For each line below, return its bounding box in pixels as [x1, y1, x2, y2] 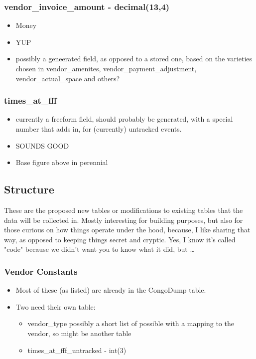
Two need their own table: [15, 301, 96, 312]
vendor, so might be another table [27, 328, 131, 338]
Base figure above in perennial [15, 157, 108, 168]
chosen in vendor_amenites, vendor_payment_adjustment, [15, 63, 197, 73]
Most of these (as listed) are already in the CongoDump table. [15, 285, 206, 295]
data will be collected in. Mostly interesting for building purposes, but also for [4, 214, 243, 225]
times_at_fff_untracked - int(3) [27, 345, 127, 355]
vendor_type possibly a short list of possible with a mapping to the [27, 318, 234, 329]
